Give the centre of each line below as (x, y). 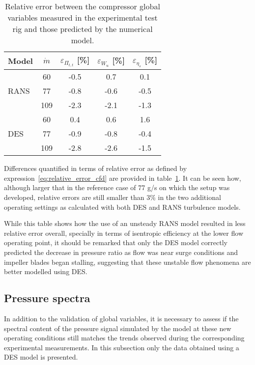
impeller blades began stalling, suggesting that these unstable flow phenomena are (127, 262)
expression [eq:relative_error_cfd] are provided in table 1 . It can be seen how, (123, 178)
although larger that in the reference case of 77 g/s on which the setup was (117, 187)
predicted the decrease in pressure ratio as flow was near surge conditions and (121, 252)
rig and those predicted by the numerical (83, 29)
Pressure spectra (47, 298)
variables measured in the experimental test (83, 17)
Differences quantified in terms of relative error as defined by (96, 168)
